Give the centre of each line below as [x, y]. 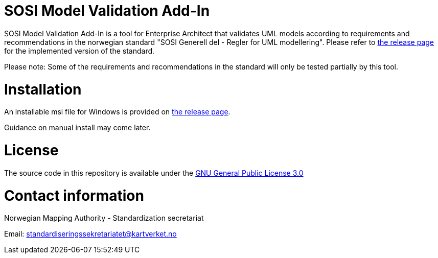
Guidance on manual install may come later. [77, 128]
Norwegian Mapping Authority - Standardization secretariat [104, 218]
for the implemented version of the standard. [79, 51]
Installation [43, 89]
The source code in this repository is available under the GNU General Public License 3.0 [154, 173]
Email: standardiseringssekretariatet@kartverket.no [90, 234]
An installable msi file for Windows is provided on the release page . [117, 112]
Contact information [74, 195]
